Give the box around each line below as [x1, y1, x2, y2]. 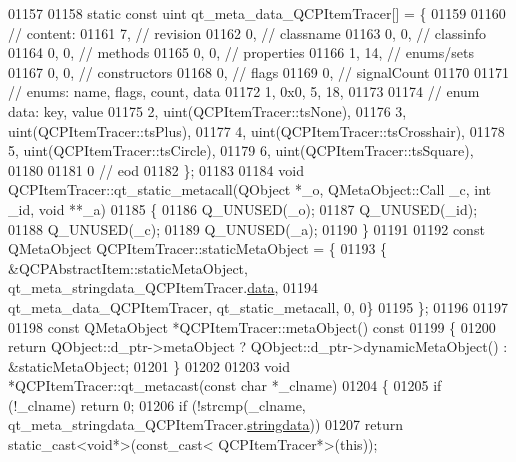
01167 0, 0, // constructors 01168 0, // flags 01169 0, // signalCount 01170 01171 [8, 61, 509, 82]
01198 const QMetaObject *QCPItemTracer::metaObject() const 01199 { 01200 [8, 316, 496, 337]
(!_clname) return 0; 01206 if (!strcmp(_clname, [8, 394, 306, 415]
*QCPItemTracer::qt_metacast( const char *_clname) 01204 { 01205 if [8, 375, 442, 396]
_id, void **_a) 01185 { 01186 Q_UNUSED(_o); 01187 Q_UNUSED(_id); [8, 198, 478, 219]
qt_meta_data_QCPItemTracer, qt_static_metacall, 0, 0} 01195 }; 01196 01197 [8, 296, 509, 317]
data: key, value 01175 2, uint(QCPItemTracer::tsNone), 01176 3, [8, 100, 407, 121]
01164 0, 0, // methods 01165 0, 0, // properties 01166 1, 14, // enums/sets [8, 42, 474, 63]
